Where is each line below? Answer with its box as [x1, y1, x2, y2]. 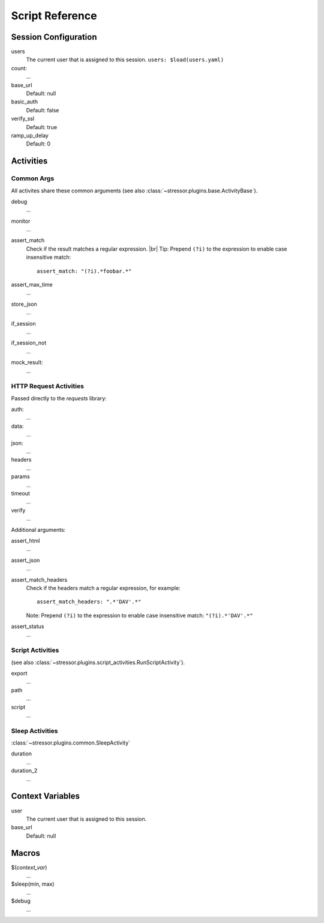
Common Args [11, 174, 55, 183]
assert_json [11, 556, 40, 564]
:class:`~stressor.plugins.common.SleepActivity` [11, 739, 131, 746]
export [11, 669, 28, 677]
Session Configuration [11, 32, 97, 42]
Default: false [26, 106, 59, 114]
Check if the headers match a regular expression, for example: [26, 584, 181, 591]
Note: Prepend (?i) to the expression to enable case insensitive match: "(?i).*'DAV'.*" [26, 612, 253, 619]
